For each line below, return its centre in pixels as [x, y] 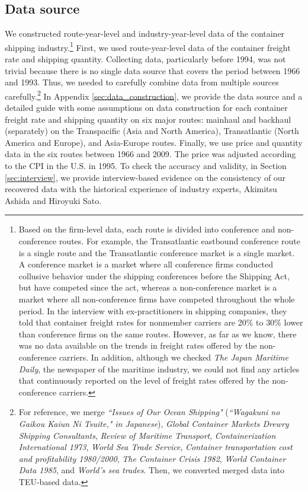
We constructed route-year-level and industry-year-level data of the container [145, 34]
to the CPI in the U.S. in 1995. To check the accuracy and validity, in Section [146, 166]
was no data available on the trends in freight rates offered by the [138, 345]
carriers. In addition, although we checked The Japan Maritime [174, 357]
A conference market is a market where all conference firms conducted [146, 264]
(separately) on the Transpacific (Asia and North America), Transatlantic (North [152, 131]
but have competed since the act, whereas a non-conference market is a [148, 287]
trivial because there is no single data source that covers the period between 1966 [153, 70]
